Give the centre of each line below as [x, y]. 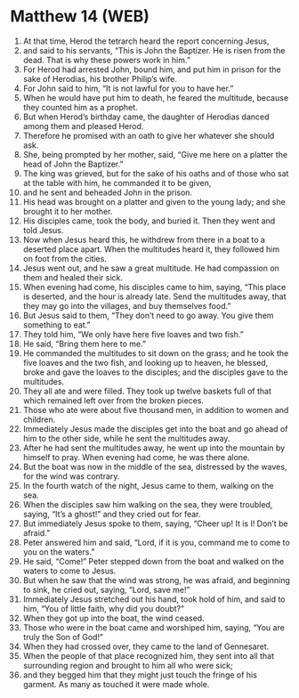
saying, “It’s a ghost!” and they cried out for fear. [112, 514]
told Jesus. [43, 230]
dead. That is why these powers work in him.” [106, 60]
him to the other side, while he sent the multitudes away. [126, 438]
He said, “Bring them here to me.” [84, 344]
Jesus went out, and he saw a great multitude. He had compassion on [151, 268]
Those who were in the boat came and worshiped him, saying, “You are [154, 627]
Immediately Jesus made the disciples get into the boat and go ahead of [155, 428]
